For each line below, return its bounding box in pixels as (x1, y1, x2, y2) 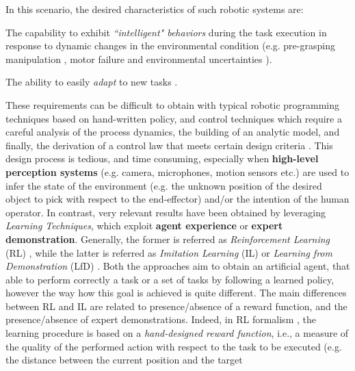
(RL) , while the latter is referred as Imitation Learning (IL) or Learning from (5, 245, 332, 259)
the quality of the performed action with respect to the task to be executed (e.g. (5, 339, 342, 353)
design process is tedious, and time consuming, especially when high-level (5, 151, 319, 166)
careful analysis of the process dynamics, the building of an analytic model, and (5, 125, 340, 139)
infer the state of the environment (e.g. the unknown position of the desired (5, 178, 322, 192)
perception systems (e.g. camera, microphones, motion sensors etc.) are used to (5, 164, 350, 179)
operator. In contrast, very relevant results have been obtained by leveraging (5, 205, 326, 219)
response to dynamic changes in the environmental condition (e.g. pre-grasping (5, 38, 335, 53)
